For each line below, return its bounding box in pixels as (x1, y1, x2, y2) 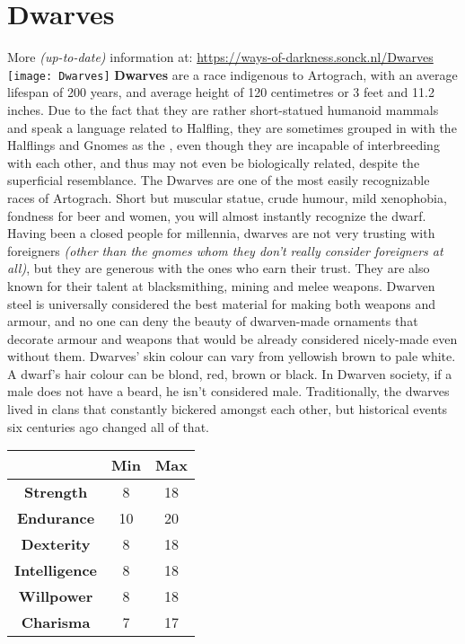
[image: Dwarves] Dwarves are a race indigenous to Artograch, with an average (7, 65, 458, 84)
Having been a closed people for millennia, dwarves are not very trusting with (7, 224, 435, 243)
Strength (23, 481, 88, 503)
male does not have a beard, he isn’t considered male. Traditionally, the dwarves (7, 382, 450, 401)
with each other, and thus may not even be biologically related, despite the (7, 153, 420, 172)
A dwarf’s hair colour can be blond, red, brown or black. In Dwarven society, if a (7, 364, 452, 383)
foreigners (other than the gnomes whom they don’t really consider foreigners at (7, 241, 443, 260)
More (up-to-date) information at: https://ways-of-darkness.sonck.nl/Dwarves (7, 48, 434, 66)
